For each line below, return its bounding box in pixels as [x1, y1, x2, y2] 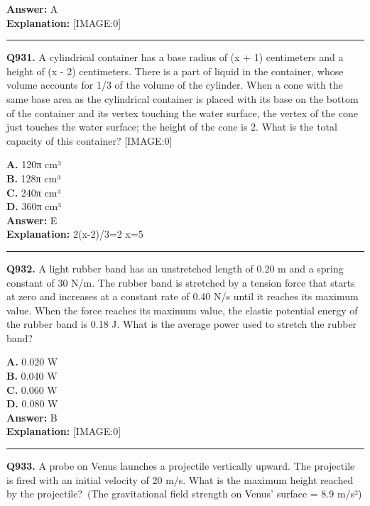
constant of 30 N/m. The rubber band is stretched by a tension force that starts [6, 275, 355, 290]
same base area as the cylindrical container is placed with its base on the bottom [6, 91, 359, 106]
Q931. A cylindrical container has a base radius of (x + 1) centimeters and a [6, 50, 344, 65]
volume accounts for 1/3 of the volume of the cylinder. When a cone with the [6, 77, 343, 92]
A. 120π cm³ [6, 157, 61, 172]
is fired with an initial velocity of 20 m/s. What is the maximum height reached [6, 472, 354, 487]
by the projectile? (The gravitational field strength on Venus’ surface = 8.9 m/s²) [6, 486, 362, 501]
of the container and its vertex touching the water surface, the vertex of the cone [6, 105, 358, 120]
